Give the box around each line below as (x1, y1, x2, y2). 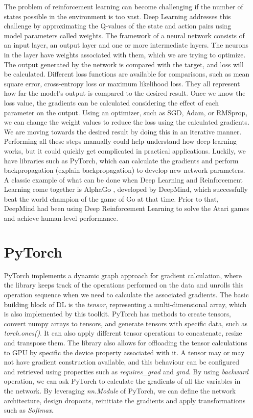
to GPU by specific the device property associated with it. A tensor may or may (4, 347, 245, 357)
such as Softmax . (4, 405, 54, 415)
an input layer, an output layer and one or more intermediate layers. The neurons (4, 40, 249, 50)
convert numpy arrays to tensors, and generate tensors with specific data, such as (4, 318, 248, 328)
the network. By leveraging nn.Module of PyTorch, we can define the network (4, 385, 236, 395)
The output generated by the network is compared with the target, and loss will (4, 59, 244, 69)
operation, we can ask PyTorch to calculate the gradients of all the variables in (4, 376, 241, 386)
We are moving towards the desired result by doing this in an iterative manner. (4, 126, 242, 136)
